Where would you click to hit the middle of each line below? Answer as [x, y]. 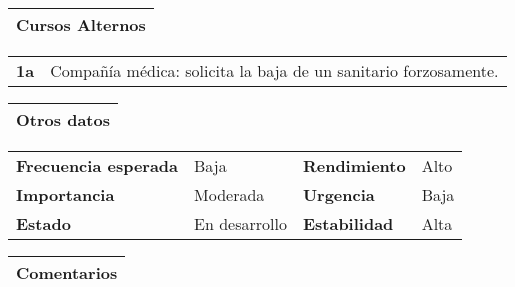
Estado [43, 223]
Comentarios [67, 272]
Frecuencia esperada [97, 165]
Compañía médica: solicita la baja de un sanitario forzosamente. [274, 70]
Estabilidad [348, 223]
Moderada [229, 194]
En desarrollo [240, 223]
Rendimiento [354, 165]
